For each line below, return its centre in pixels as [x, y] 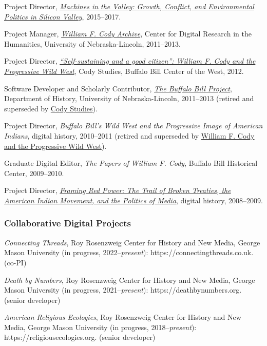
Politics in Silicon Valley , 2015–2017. [63, 16]
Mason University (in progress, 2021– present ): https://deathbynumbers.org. [123, 290]
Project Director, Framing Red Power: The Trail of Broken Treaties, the [118, 190]
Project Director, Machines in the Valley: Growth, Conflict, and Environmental [129, 6]
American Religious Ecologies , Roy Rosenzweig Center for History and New [123, 317]
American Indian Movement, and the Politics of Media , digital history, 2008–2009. [133, 200]
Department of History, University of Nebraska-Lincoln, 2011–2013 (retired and [129, 98]
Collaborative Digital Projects [68, 223]
